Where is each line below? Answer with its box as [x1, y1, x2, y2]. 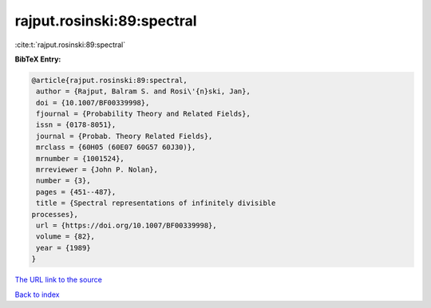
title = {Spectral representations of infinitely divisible [36, 199, 276, 207]
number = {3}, [36, 176, 91, 185]
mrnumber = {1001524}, [36, 154, 125, 163]
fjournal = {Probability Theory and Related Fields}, [36, 109, 251, 119]
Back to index [14, 290, 60, 299]
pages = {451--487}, [36, 188, 117, 196]
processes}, [31, 210, 79, 219]
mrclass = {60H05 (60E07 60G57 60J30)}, [36, 143, 196, 152]
